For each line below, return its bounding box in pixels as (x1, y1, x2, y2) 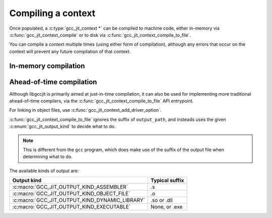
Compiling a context (9, 8, 96, 19)
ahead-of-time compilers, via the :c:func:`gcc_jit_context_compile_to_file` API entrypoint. (9, 98, 194, 104)
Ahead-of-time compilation (9, 78, 97, 86)
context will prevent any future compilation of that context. (9, 48, 131, 54)
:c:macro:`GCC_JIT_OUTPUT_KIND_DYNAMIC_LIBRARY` (12, 197, 146, 204)
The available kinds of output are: (9, 168, 79, 174)
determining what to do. (23, 154, 73, 160)
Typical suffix (150, 177, 184, 184)
